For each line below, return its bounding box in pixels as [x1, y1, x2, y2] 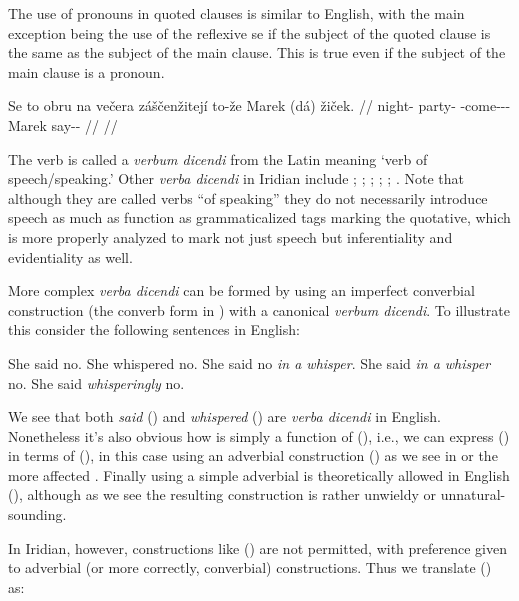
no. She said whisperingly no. [8, 372, 185, 393]
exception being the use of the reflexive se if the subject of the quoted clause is [8, 22, 491, 43]
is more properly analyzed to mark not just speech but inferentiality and [8, 226, 453, 247]
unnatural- [440, 484, 506, 505]
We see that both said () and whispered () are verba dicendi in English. [8, 406, 441, 427]
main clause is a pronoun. [8, 61, 165, 82]
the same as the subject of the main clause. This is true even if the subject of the [8, 42, 506, 63]
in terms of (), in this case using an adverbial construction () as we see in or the [8, 445, 498, 466]
